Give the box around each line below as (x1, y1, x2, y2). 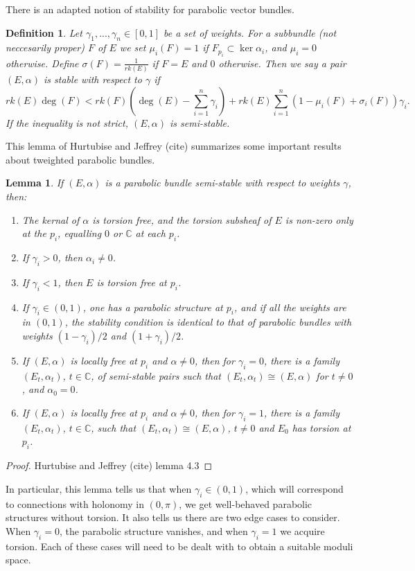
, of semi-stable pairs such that (91, 368, 221, 383)
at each (135, 226, 166, 240)
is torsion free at (96, 274, 167, 289)
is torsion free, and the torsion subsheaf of (92, 212, 272, 227)
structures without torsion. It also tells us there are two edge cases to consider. (6, 510, 340, 525)
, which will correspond (245, 481, 344, 495)
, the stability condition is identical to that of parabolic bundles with (64, 315, 352, 329)
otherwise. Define (6, 55, 79, 70)
